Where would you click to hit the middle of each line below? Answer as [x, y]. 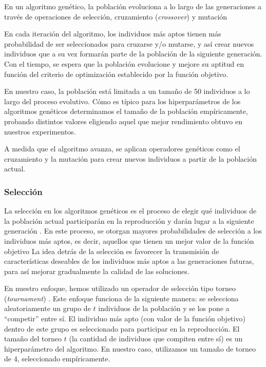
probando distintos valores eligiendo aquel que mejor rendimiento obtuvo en [123, 121]
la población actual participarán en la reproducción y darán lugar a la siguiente [129, 220]
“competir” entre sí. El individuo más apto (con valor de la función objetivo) [125, 318]
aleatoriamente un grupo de [47, 308]
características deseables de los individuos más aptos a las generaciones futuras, [129, 261]
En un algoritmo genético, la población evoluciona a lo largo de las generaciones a [133, 6]
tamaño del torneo [33, 339]
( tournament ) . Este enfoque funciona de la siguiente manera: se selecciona [121, 298]
